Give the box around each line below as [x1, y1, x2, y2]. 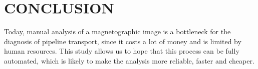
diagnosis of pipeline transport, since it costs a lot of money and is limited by [4, 36, 241, 46]
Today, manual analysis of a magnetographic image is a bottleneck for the [4, 26, 231, 37]
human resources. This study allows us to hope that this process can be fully [4, 46, 239, 56]
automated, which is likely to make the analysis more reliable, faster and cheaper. [4, 55, 254, 66]
